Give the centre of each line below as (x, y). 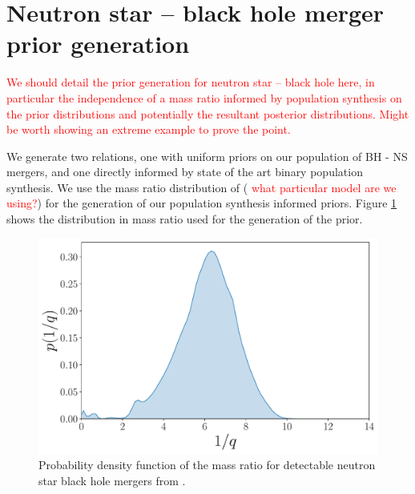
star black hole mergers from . (112, 480)
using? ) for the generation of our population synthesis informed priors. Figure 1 (202, 203)
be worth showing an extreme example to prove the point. (149, 129)
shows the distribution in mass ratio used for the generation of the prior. (185, 219)
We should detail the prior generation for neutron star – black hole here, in (191, 82)
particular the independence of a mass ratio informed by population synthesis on (204, 97)
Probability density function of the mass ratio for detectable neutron (207, 465)
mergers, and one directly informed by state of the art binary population (185, 172)
